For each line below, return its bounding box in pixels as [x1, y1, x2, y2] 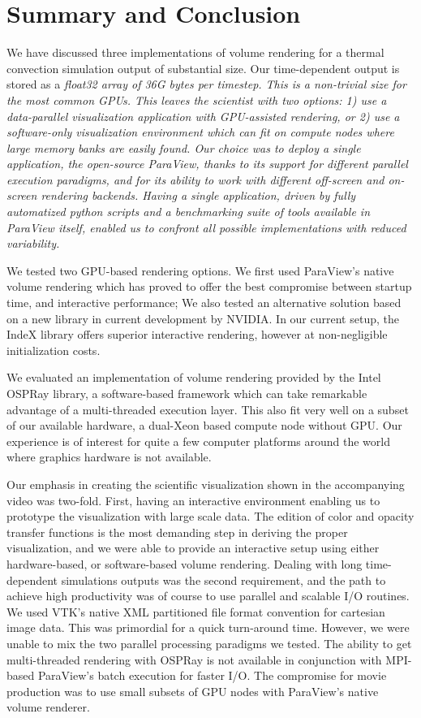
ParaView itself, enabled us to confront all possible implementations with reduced [6, 218, 406, 236]
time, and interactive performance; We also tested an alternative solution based [6, 294, 402, 311]
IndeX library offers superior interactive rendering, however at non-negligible [6, 326, 388, 343]
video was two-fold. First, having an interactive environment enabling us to [6, 491, 380, 508]
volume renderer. [6, 699, 90, 716]
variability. [6, 235, 60, 252]
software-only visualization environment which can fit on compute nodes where [6, 123, 394, 141]
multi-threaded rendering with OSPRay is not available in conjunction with [6, 651, 382, 668]
